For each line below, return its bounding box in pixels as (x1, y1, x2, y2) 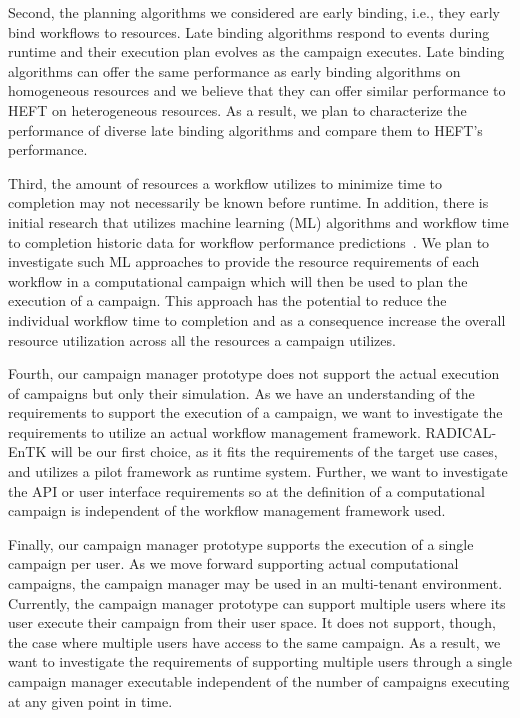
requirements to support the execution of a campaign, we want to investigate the (8, 402, 503, 423)
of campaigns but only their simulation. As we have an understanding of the (8, 382, 475, 403)
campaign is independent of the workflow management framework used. (8, 500, 446, 521)
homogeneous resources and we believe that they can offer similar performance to (8, 80, 506, 101)
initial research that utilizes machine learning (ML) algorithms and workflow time (8, 211, 509, 232)
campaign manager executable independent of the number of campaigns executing (8, 671, 510, 691)
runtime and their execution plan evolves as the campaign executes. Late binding (8, 41, 505, 62)
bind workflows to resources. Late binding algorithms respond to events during (8, 21, 490, 42)
